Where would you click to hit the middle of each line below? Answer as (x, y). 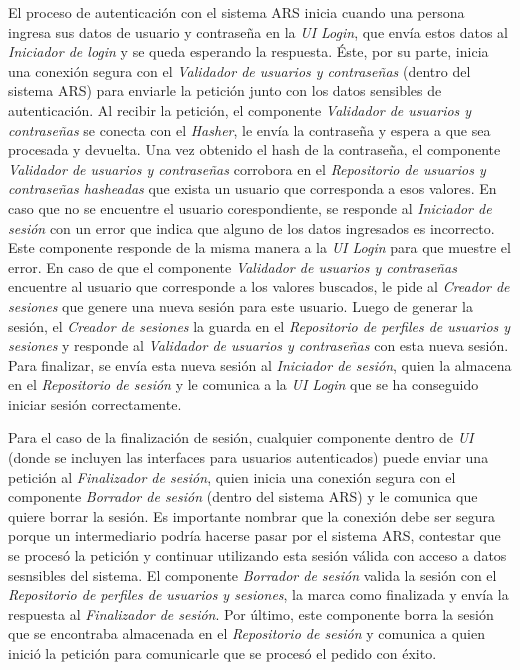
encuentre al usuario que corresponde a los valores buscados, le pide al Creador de (259, 286)
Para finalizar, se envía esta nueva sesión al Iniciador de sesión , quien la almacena (260, 364)
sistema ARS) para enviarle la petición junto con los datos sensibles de (225, 90)
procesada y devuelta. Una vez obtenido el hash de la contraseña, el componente (254, 149)
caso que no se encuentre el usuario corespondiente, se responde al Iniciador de (250, 207)
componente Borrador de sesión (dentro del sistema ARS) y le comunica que (243, 496)
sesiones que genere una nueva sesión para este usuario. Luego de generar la (240, 305)
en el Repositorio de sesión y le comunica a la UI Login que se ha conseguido (243, 384)
